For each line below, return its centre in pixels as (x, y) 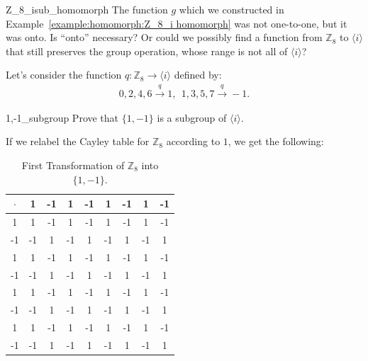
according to (193, 141)
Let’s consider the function (64, 75)
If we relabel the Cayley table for (78, 141)
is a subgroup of (192, 117)
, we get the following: (276, 141)
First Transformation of (73, 165)
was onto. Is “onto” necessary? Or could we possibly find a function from (164, 37)
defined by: (198, 75)
